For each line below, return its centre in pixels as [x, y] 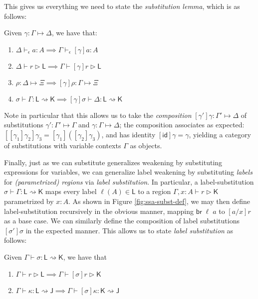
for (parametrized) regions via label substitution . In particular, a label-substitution [129, 181]
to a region [154, 191]
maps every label [71, 191]
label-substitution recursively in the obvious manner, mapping [99, 211]
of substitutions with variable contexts [63, 145]
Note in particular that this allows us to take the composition [98, 115]
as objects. [146, 145]
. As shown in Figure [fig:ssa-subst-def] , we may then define [159, 201]
